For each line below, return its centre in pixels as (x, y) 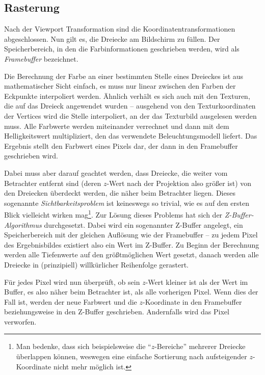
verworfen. (20, 321)
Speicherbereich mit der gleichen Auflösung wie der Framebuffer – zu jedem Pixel (131, 235)
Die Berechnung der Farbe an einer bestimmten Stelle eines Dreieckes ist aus (124, 76)
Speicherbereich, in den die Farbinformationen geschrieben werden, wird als (122, 49)
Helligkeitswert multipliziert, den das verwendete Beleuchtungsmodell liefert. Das (131, 136)
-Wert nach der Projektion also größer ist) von (179, 183)
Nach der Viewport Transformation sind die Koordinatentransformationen (120, 29)
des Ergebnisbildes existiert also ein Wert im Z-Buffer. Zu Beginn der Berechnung (132, 244)
